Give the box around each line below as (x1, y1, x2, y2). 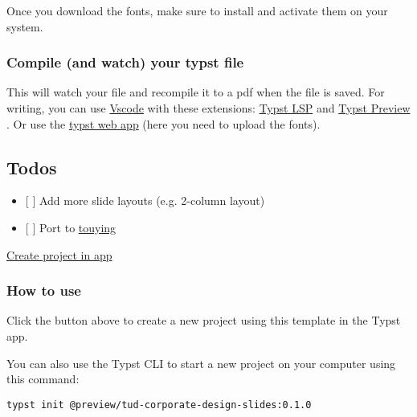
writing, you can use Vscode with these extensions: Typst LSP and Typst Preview (6, 100, 411, 116)
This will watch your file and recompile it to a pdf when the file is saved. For (6, 84, 385, 100)
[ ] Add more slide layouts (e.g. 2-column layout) (25, 192, 265, 209)
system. (6, 18, 43, 35)
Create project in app (6, 246, 112, 263)
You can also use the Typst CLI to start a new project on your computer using (6, 354, 396, 371)
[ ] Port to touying (25, 219, 117, 235)
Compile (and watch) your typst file (6, 52, 244, 72)
